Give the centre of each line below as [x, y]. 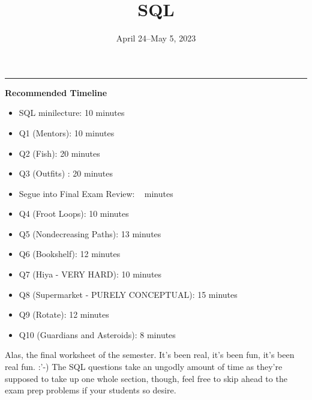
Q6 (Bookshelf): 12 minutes [70, 254]
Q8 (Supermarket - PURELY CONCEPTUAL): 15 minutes [128, 294]
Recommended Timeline [56, 92]
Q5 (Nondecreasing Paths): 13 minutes [90, 233]
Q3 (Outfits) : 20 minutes [66, 173]
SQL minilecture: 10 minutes [72, 113]
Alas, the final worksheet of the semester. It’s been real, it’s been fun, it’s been [150, 355]
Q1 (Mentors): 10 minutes [67, 132]
